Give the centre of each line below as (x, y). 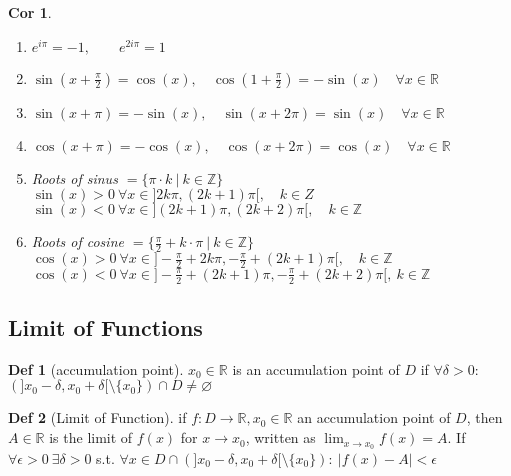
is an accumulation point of (316, 368)
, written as (280, 437)
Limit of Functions (105, 327)
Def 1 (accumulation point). (96, 368)
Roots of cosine (77, 241)
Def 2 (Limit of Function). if (97, 417)
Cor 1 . (30, 12)
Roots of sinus (74, 177)
